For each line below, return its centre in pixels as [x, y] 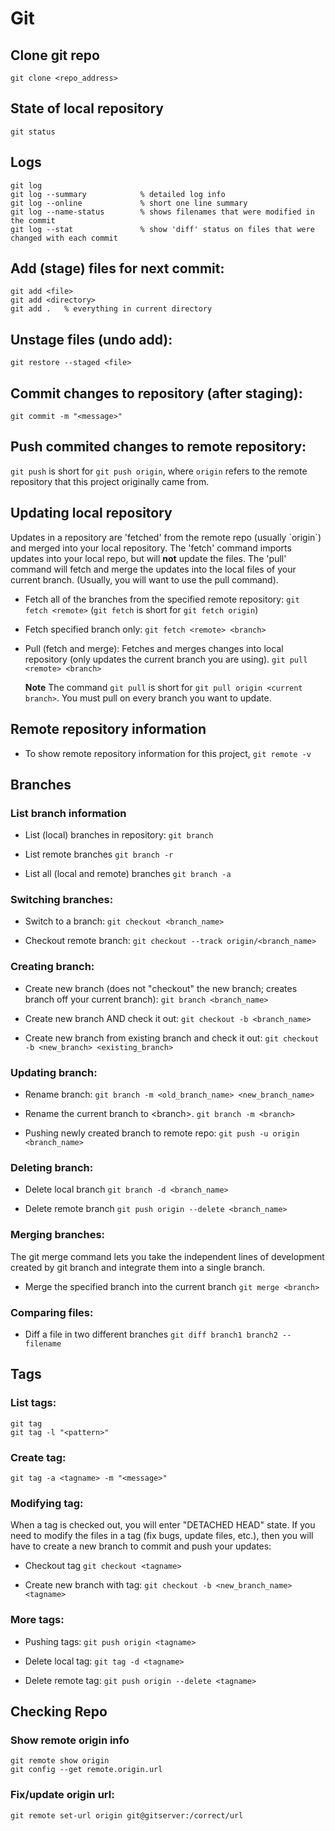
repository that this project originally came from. [110, 481]
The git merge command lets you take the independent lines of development [167, 1256]
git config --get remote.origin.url [86, 1770]
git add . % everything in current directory [111, 309]
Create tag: [38, 1457]
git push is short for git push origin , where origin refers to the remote [159, 471]
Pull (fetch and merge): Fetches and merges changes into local [154, 648]
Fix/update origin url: [62, 1795]
